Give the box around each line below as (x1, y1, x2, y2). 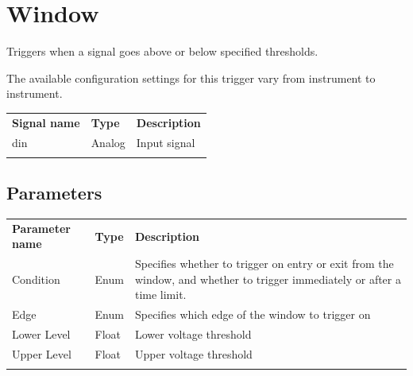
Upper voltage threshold (134, 345, 253, 362)
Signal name (12, 114, 80, 130)
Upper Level (12, 345, 71, 362)
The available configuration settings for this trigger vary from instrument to (6, 69, 376, 86)
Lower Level (12, 326, 71, 343)
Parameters (6, 180, 102, 205)
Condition (12, 270, 60, 287)
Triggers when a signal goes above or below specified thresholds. (6, 43, 318, 60)
